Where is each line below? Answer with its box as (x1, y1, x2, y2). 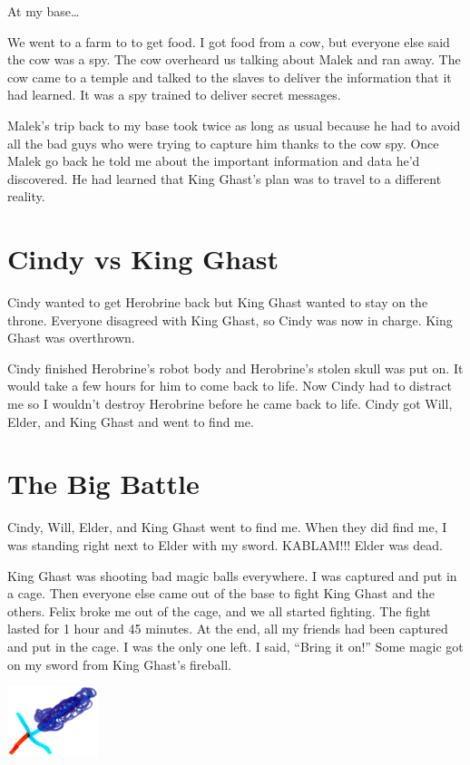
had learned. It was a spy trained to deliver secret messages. (7, 85, 341, 104)
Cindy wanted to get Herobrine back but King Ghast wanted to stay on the (7, 293, 428, 312)
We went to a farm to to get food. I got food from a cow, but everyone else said (7, 32, 450, 51)
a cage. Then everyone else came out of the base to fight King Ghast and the (7, 584, 435, 603)
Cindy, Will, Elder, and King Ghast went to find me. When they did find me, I (7, 518, 447, 537)
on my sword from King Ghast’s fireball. (7, 654, 232, 673)
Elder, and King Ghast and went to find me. (7, 412, 254, 431)
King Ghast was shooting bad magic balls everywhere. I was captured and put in (7, 566, 457, 585)
